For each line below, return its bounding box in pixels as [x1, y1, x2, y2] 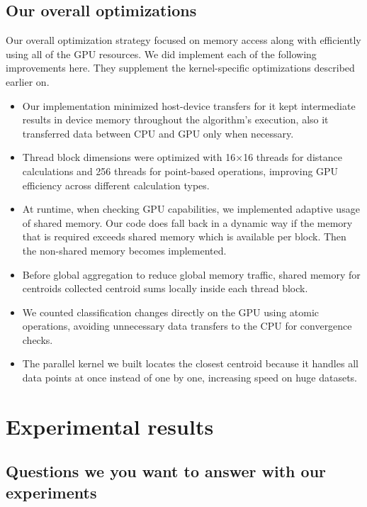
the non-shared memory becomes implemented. [22, 243, 227, 257]
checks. [22, 332, 53, 347]
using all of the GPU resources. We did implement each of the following [6, 46, 317, 61]
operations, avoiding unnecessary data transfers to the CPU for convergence [22, 318, 352, 333]
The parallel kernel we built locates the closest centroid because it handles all [22, 356, 358, 371]
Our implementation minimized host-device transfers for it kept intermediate [22, 98, 356, 113]
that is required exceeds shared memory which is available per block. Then [22, 229, 346, 244]
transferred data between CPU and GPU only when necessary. [22, 126, 294, 140]
